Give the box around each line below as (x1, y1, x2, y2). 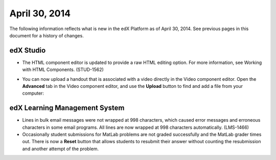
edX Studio (9, 46, 46, 55)
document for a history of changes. (9, 32, 84, 38)
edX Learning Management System (9, 104, 125, 112)
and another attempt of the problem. (22, 146, 99, 152)
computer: (22, 90, 44, 97)
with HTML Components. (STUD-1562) (22, 66, 104, 73)
